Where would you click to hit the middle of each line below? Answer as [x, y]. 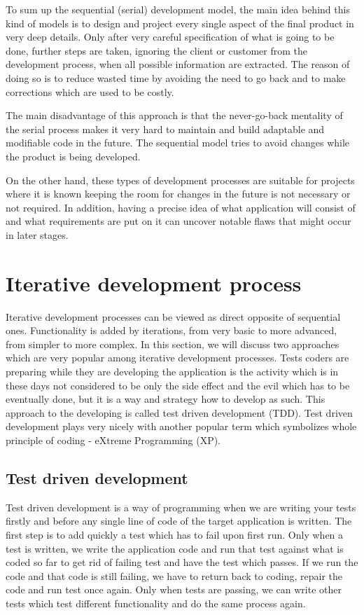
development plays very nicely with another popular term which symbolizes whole [181, 426]
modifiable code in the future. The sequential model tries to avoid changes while [178, 143]
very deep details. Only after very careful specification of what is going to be [170, 37]
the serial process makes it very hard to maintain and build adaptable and [165, 129]
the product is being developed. [73, 156]
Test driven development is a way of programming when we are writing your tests [181, 507]
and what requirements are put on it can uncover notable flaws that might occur [178, 221]
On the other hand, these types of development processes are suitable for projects [180, 180]
